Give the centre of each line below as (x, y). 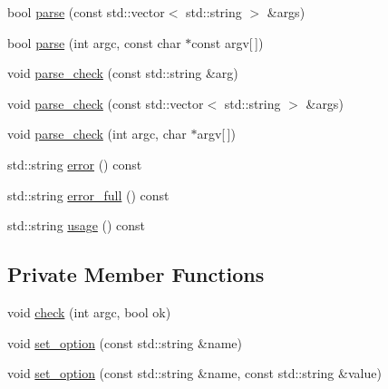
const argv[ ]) (228, 42)
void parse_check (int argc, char (97, 134)
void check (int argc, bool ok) (89, 311)
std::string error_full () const (88, 194)
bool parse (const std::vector (86, 12)
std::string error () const (75, 164)
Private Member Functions (136, 274)
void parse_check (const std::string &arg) (123, 73)
